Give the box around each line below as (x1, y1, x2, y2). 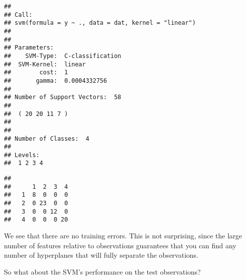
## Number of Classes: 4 (4, 135, 89, 142)
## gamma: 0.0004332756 (4, 77, 107, 84)
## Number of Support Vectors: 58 (4, 94, 122, 101)
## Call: (4, 11, 33, 18)
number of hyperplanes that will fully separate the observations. (4, 250, 198, 260)
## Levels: (4, 151, 40, 159)
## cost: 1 (4, 69, 68, 76)
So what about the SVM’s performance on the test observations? (4, 266, 201, 277)
